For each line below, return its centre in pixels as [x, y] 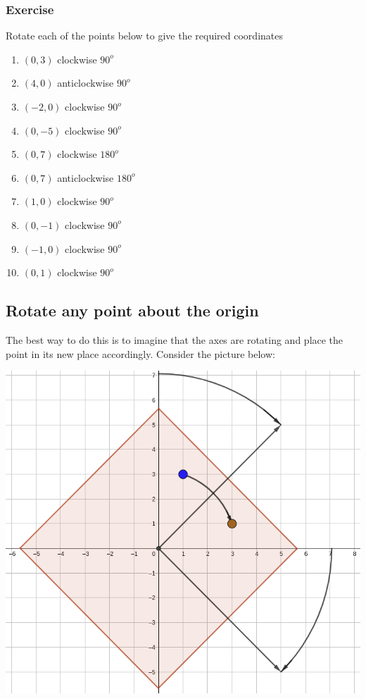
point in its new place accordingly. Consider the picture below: [140, 353]
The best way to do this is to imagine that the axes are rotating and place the [175, 339]
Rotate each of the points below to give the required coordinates [145, 36]
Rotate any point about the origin [132, 310]
